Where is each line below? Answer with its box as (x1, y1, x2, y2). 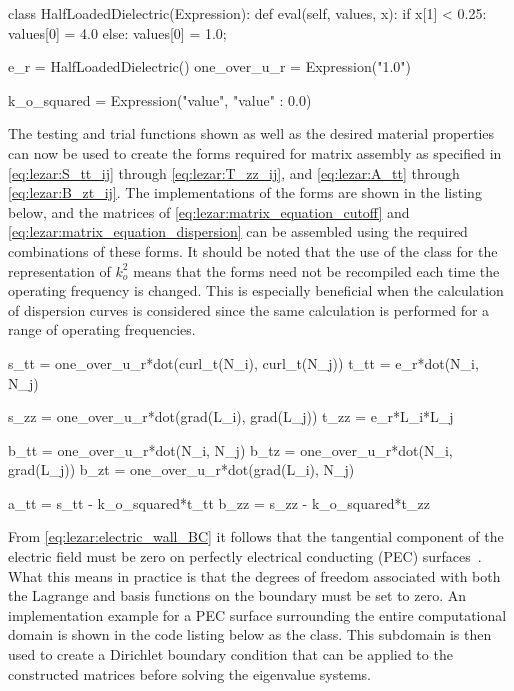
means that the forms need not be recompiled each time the (133, 260, 500, 281)
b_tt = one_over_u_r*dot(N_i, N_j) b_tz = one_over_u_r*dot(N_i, (8, 439, 453, 460)
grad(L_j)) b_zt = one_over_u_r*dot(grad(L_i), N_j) (8, 459, 355, 480)
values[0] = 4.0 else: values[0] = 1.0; (8, 22, 227, 43)
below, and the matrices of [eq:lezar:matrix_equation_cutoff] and (8, 201, 410, 222)
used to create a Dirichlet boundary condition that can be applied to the (8, 644, 453, 665)
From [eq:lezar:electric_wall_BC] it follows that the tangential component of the (8, 526, 504, 547)
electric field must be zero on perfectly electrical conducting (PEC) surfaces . (8, 546, 482, 567)
